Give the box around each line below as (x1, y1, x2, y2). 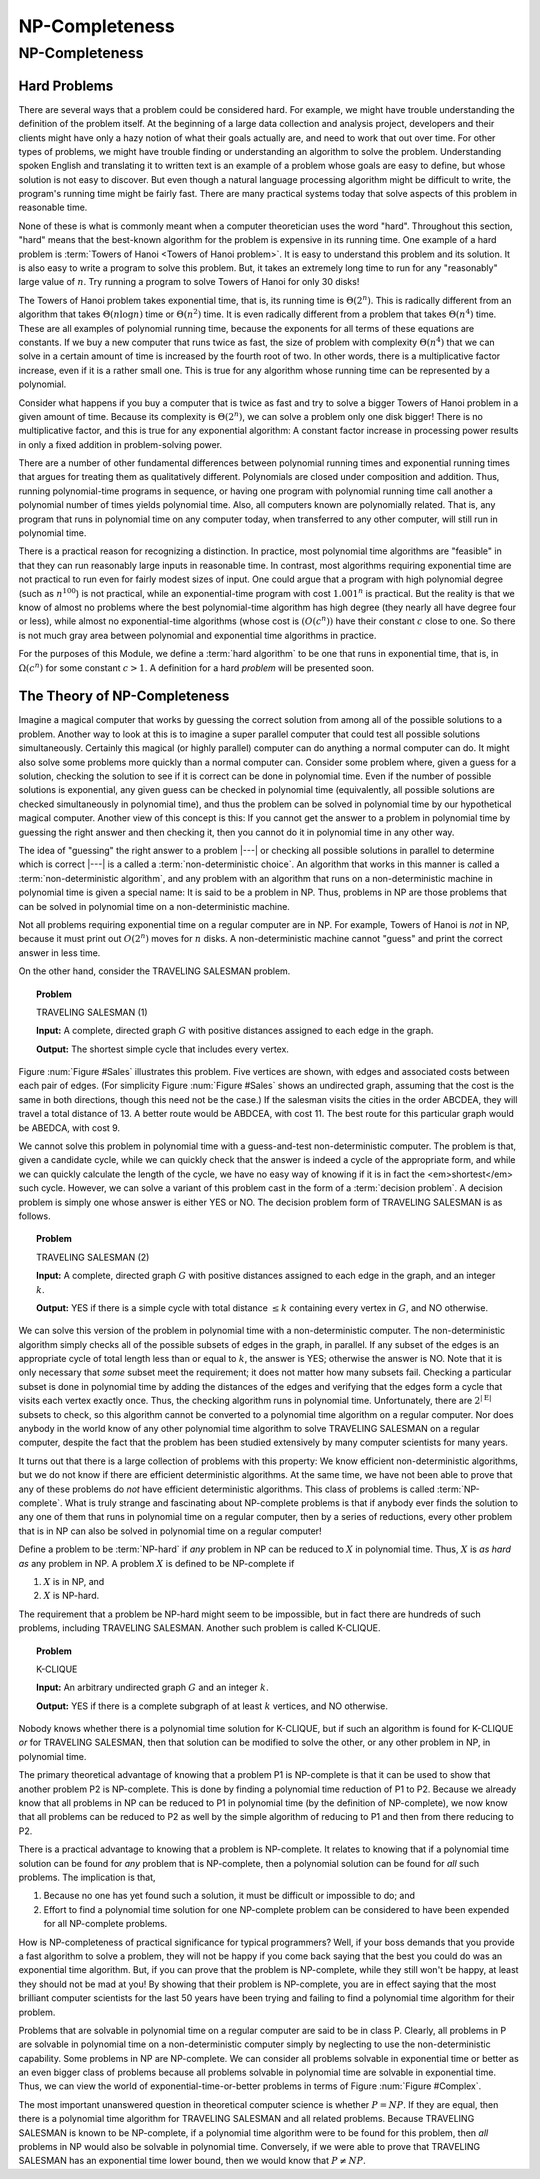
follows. (18, 1210, 51, 1222)
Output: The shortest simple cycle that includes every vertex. (36, 1043, 290, 1055)
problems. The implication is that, (18, 1871, 156, 1883)
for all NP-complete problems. (43, 1918, 168, 1930)
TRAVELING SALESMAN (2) (36, 1251, 150, 1263)
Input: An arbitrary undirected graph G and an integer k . (36, 1681, 269, 1694)
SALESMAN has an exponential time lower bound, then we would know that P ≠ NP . (18, 2155, 367, 2167)
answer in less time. (18, 946, 101, 959)
